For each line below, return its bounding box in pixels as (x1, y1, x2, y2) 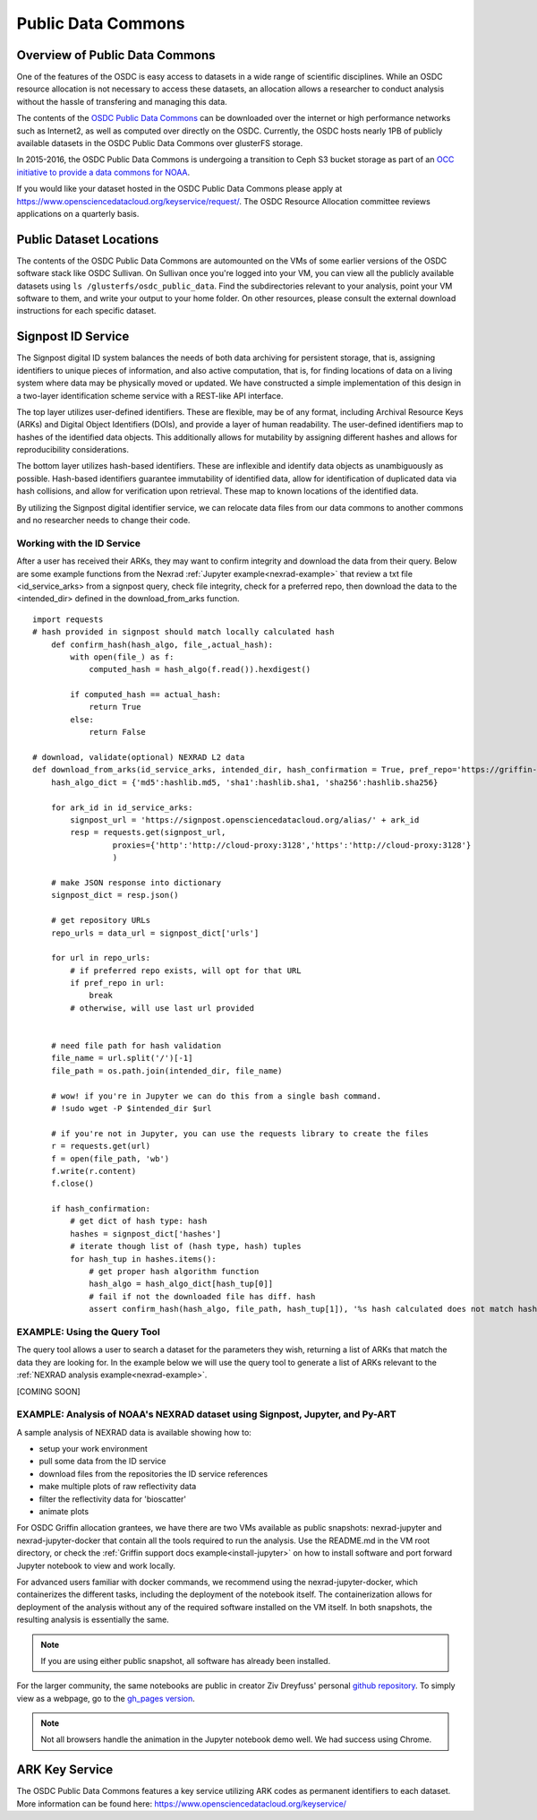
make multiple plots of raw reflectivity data (38, 1481, 197, 1492)
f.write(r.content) (50, 1166, 137, 1176)
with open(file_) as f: (70, 651, 175, 662)
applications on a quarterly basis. (16, 208, 140, 219)
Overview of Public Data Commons (16, 47, 216, 63)
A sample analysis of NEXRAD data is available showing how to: (16, 1427, 252, 1437)
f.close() (50, 1178, 94, 1189)
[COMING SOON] (16, 1385, 81, 1397)
